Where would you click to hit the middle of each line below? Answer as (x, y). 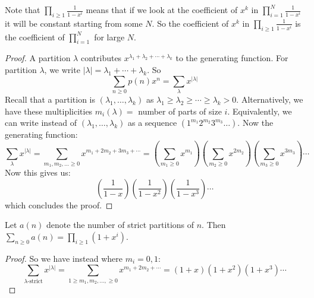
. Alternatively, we (270, 99)
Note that (23, 9)
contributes (101, 58)
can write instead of (41, 123)
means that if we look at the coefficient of (162, 9)
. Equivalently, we (260, 111)
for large (109, 37)
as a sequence (152, 123)
